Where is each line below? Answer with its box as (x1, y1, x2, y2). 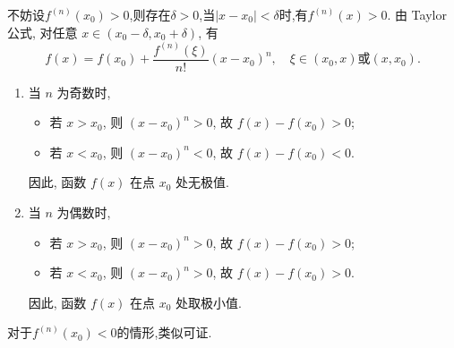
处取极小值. (176, 293, 242, 311)
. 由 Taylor (387, 5, 447, 23)
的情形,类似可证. (116, 323, 212, 342)
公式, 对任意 (7, 22, 78, 41)
